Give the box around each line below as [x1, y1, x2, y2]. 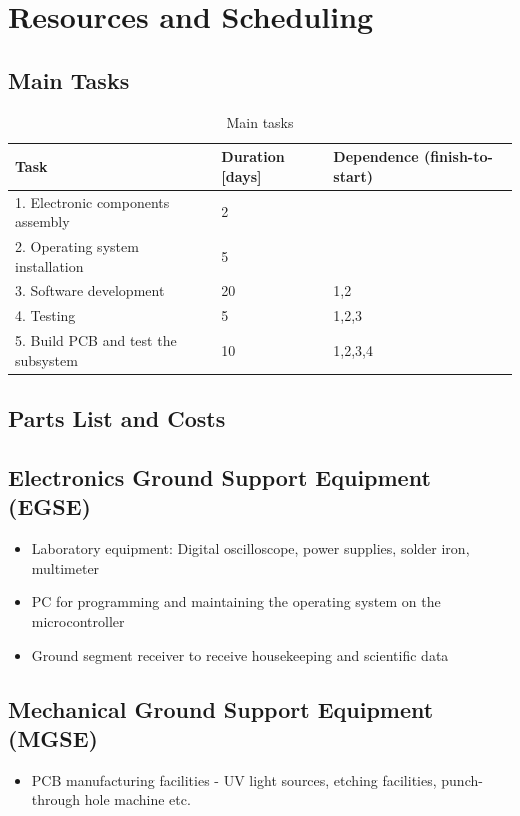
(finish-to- [423, 146, 493, 167]
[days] [221, 165, 262, 186]
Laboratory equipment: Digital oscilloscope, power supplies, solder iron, [31, 538, 470, 559]
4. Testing [15, 305, 76, 326]
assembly [15, 211, 70, 232]
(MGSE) [8, 722, 98, 753]
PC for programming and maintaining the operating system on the [31, 591, 441, 612]
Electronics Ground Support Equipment [8, 462, 431, 493]
